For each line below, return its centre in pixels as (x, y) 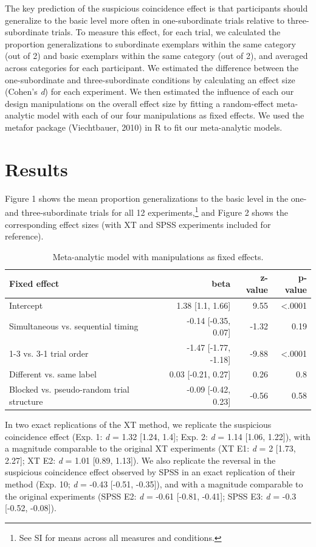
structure (26, 401)
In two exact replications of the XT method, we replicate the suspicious (138, 424)
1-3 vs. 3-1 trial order (49, 353)
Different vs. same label (53, 374)
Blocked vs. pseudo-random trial (69, 389)
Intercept (26, 305)
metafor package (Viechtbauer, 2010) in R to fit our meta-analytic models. (144, 127)
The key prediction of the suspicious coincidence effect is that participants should (156, 8)
